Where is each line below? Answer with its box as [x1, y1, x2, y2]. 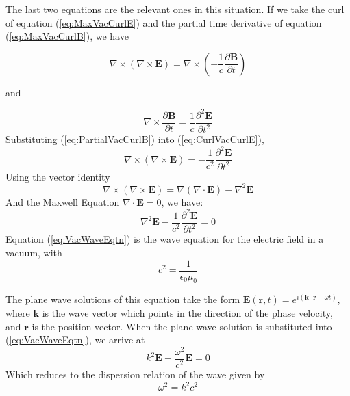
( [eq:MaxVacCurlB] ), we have [5, 29, 129, 43]
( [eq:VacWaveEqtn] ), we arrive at [5, 332, 145, 347]
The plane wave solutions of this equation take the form [5, 292, 240, 306]
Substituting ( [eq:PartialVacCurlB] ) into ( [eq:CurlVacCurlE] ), [5, 132, 264, 146]
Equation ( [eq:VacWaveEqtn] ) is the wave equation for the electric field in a [5, 232, 324, 246]
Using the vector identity [5, 169, 110, 183]
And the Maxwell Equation [5, 194, 120, 209]
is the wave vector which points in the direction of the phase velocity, [42, 306, 333, 320]
